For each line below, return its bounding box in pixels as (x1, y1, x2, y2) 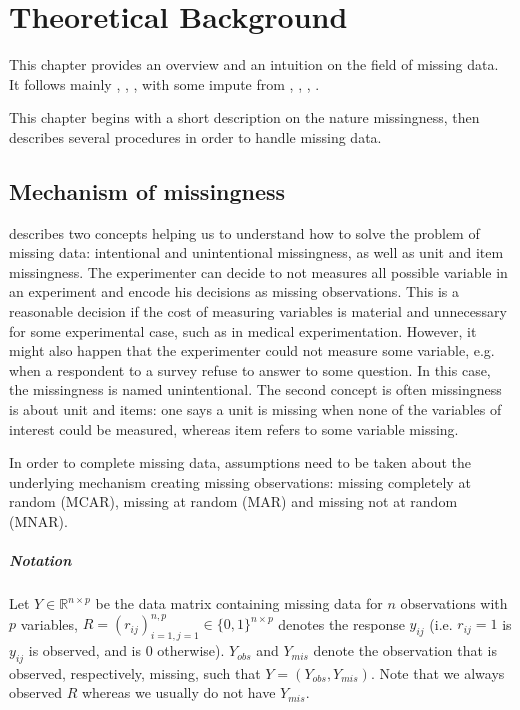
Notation (9, 550, 72, 571)
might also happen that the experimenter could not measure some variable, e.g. (9, 340, 495, 361)
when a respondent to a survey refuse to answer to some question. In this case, (9, 359, 491, 380)
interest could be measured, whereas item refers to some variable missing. (9, 418, 459, 439)
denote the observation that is (313, 640, 497, 661)
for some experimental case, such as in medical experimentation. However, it (9, 320, 477, 341)
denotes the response (278, 613, 405, 634)
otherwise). (157, 640, 225, 661)
